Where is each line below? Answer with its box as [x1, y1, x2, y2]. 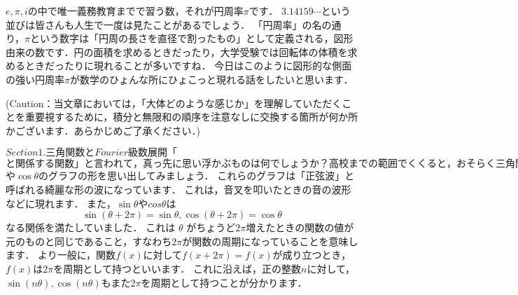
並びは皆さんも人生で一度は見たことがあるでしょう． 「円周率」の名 [6, 17, 322, 32]
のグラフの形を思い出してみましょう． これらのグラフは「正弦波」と [38, 168, 355, 183]
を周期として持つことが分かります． [141, 275, 307, 289]
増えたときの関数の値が [246, 220, 354, 235]
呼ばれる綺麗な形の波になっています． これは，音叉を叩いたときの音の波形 [6, 181, 351, 196]
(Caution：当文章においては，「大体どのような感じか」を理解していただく [6, 95, 342, 110]
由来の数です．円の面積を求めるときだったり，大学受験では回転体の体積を [6, 44, 348, 59]
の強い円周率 [6, 71, 64, 86]
